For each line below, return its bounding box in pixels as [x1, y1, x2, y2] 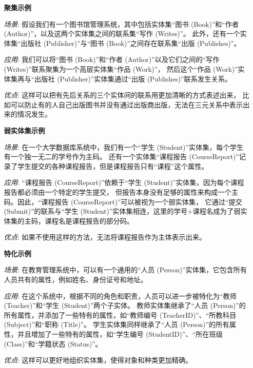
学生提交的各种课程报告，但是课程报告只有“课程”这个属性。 [17, 161, 209, 171]
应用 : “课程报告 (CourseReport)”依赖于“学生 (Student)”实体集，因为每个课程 [4, 177, 244, 187]
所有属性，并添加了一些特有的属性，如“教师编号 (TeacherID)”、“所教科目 [4, 309, 236, 320]
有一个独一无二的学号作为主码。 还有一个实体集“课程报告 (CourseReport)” [4, 151, 239, 162]
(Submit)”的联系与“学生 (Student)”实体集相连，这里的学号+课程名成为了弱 [4, 206, 241, 216]
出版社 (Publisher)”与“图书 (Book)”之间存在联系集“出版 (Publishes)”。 [20, 38, 241, 48]
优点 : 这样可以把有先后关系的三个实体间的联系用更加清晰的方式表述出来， [4, 90, 240, 100]
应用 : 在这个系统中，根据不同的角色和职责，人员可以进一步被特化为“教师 [4, 290, 237, 301]
